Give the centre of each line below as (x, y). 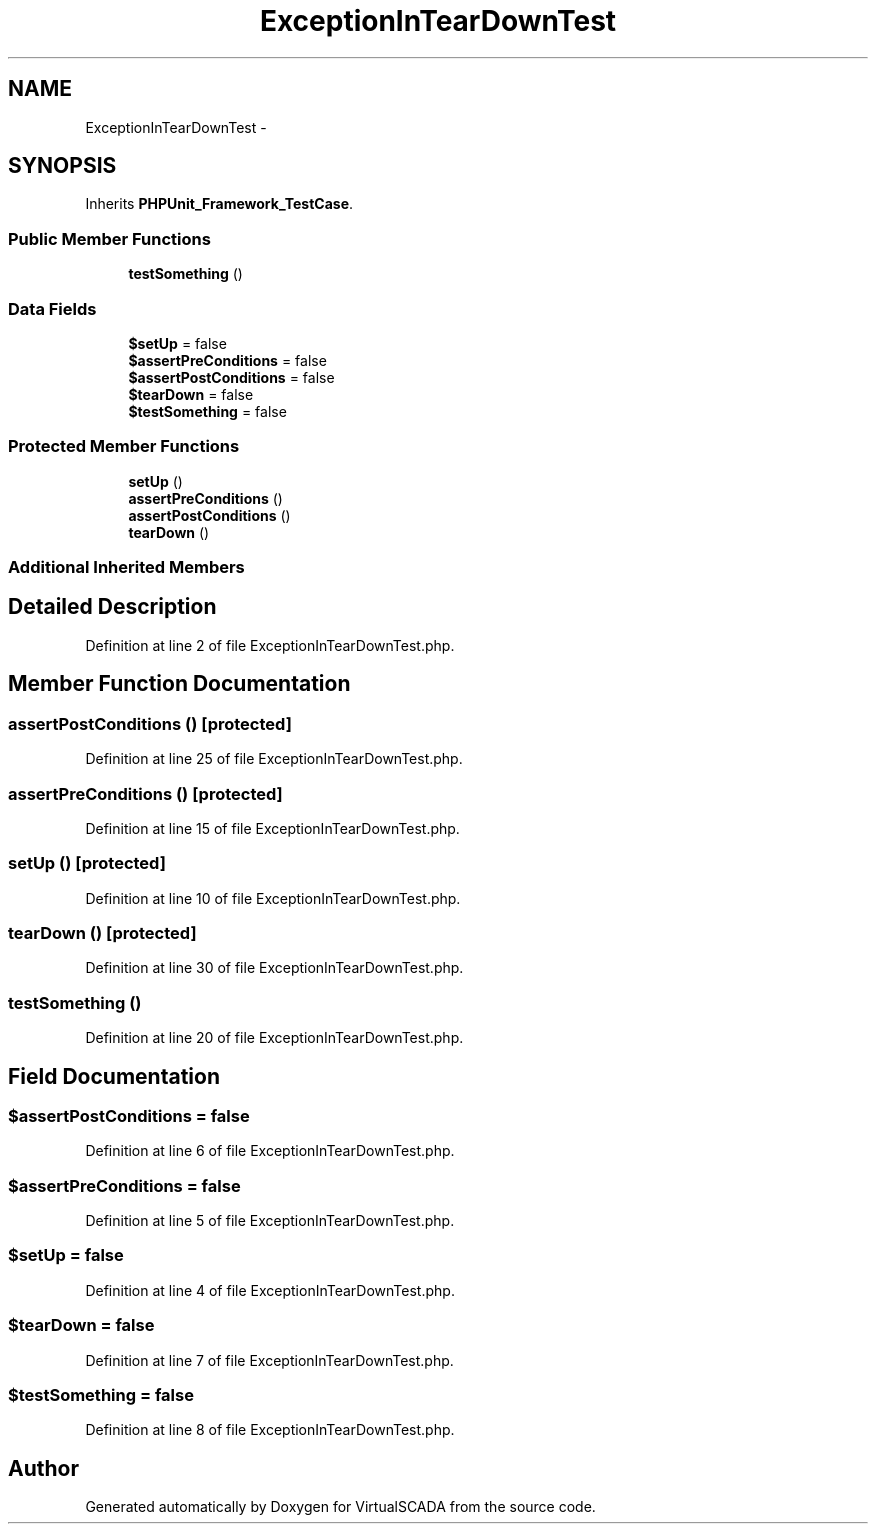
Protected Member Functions (124, 446)
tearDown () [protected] (102, 933)
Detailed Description (112, 607)
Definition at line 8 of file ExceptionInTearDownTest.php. (270, 1430)
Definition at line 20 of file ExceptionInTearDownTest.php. (274, 1038)
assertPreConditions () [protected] (145, 793)
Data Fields (52, 308)
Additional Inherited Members (126, 567)
